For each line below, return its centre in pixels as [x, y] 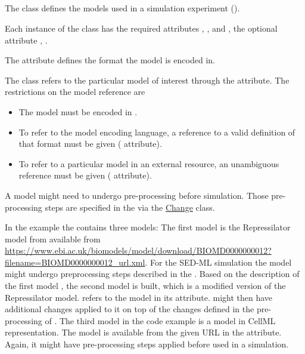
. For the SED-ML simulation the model [218, 262]
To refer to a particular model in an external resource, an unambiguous [149, 163]
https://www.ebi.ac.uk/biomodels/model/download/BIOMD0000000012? [138, 250]
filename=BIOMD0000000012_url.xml [75, 262]
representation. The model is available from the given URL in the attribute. [143, 332]
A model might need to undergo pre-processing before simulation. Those [137, 195]
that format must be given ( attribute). [90, 144]
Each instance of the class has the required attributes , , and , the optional [141, 28]
